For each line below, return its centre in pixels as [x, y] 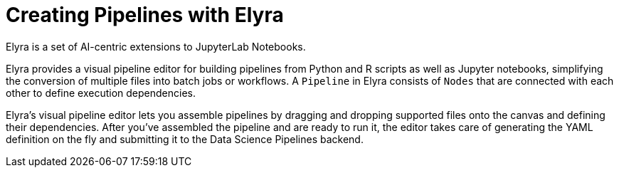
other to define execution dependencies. [101, 93]
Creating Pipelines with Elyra [145, 15]
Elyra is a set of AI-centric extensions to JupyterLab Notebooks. [156, 46]
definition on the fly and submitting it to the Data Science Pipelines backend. [185, 139]
